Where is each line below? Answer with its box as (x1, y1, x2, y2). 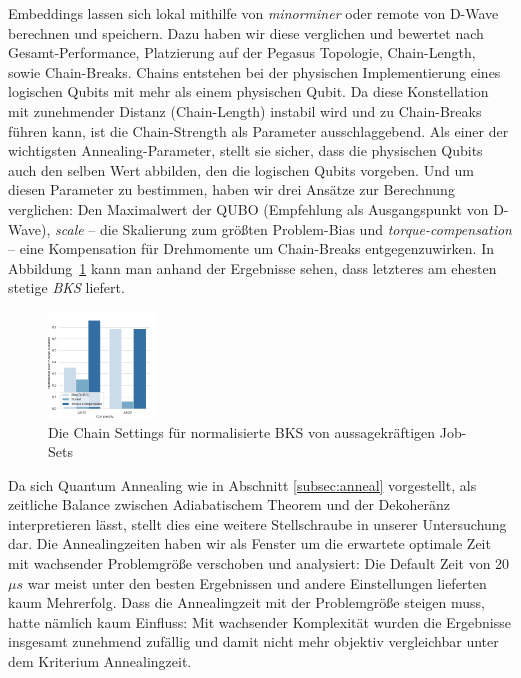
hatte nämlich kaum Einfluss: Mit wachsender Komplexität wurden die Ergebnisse (8, 611, 511, 632)
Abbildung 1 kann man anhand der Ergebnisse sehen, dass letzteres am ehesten (8, 257, 497, 278)
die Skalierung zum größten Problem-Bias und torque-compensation (100, 218, 512, 239)
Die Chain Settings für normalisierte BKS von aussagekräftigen (48, 421, 436, 442)
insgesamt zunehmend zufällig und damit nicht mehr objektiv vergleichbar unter (8, 631, 499, 652)
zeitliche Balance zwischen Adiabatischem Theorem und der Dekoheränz (8, 494, 450, 515)
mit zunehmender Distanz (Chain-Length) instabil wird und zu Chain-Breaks (8, 100, 482, 121)
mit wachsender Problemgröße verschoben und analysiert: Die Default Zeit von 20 (8, 553, 510, 574)
